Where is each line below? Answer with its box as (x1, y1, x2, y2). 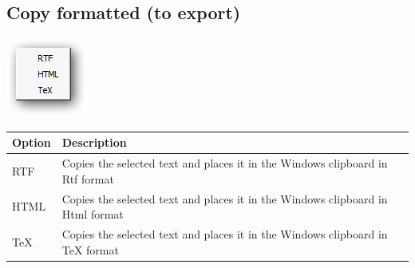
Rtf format (61, 170, 114, 187)
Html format (61, 206, 124, 223)
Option (12, 134, 51, 151)
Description (61, 134, 127, 151)
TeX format (61, 241, 119, 258)
